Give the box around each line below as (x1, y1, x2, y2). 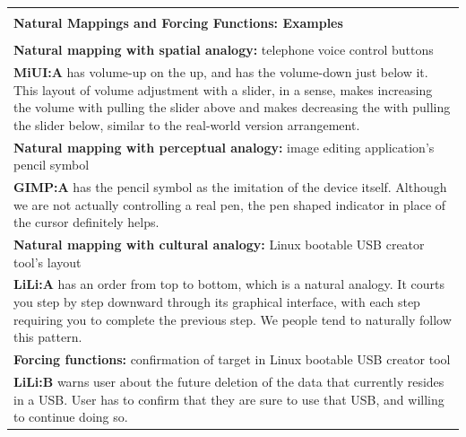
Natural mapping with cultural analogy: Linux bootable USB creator (13, 235, 425, 254)
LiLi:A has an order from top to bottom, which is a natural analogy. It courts (13, 275, 444, 293)
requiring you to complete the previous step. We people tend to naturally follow (13, 310, 452, 328)
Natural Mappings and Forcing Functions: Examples (13, 13, 343, 31)
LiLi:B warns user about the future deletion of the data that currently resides (13, 371, 444, 390)
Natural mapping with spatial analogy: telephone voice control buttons (13, 40, 434, 59)
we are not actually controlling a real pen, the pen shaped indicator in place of (13, 195, 446, 214)
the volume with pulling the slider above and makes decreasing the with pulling (13, 98, 451, 117)
